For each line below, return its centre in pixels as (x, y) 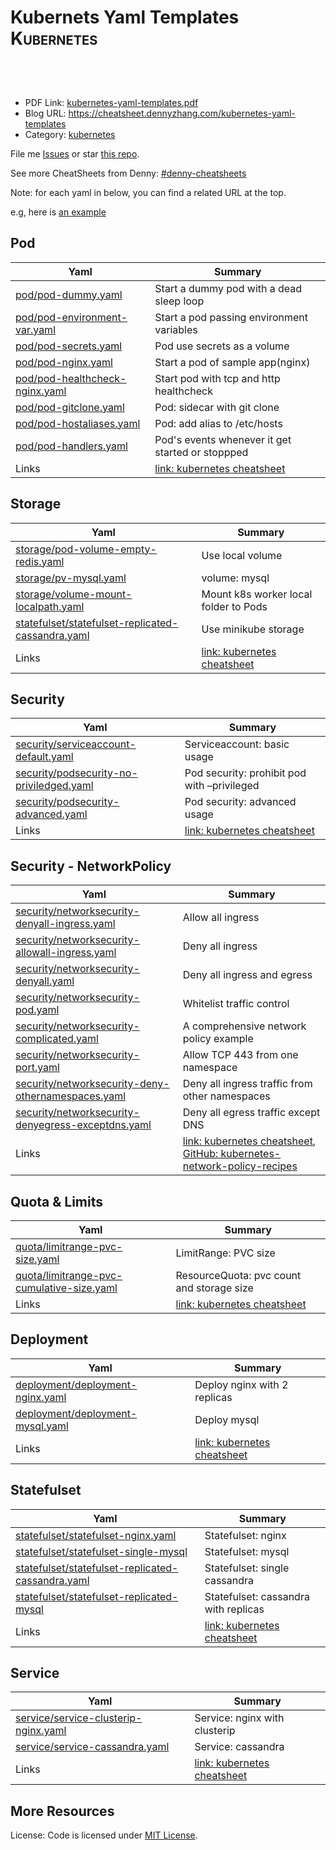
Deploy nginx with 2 (241, 1384)
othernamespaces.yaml (71, 1096)
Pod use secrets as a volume (222, 346)
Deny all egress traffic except (251, 1113)
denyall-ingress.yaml (65, 924)
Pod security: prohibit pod (245, 773)
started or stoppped (201, 452)
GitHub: (200, 1154)
